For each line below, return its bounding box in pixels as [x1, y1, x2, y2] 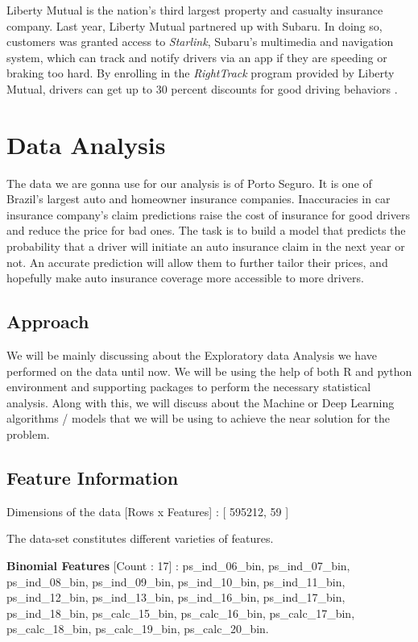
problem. [6, 426, 50, 443]
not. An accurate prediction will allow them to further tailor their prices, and [6, 253, 388, 270]
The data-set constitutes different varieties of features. [6, 530, 274, 547]
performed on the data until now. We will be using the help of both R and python [6, 362, 412, 379]
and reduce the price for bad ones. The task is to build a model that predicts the [6, 222, 406, 239]
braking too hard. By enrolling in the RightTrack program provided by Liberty [6, 65, 395, 81]
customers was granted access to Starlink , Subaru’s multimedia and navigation [6, 33, 394, 50]
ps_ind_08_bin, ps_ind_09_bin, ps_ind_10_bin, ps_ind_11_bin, [6, 573, 346, 590]
